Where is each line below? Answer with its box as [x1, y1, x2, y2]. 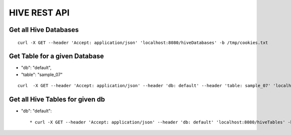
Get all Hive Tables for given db [9, 95, 105, 104]
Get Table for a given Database [9, 52, 104, 60]
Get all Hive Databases [9, 26, 79, 34]
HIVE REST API [9, 7, 70, 18]
